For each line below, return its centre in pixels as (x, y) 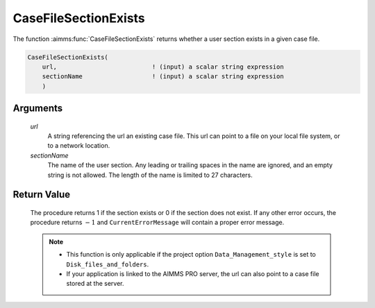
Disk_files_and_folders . (108, 264)
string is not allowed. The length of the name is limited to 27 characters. (150, 175)
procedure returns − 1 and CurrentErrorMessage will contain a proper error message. (157, 223)
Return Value (42, 195)
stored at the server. (95, 284)
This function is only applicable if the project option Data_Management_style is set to (191, 255)
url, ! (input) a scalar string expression (163, 67)
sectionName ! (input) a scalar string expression (163, 77)
